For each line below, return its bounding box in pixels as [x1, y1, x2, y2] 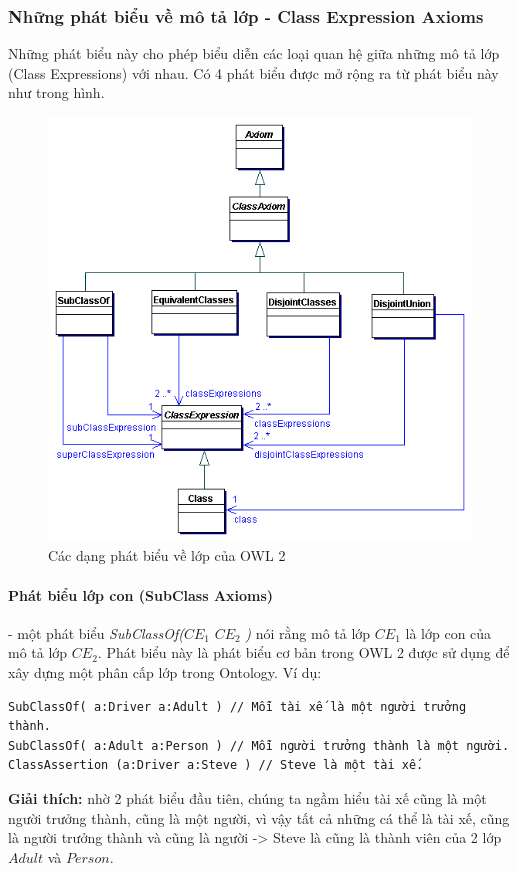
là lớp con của [405, 622, 492, 643]
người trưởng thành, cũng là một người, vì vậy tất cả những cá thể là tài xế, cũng [8, 807, 510, 828]
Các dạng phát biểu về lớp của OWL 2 [48, 545, 286, 566]
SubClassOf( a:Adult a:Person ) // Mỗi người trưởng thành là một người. [8, 738, 510, 753]
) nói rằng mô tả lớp [245, 622, 371, 643]
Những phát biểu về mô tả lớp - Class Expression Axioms [8, 3, 484, 28]
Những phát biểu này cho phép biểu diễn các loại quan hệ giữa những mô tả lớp [8, 43, 500, 64]
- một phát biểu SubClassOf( [8, 622, 184, 643]
